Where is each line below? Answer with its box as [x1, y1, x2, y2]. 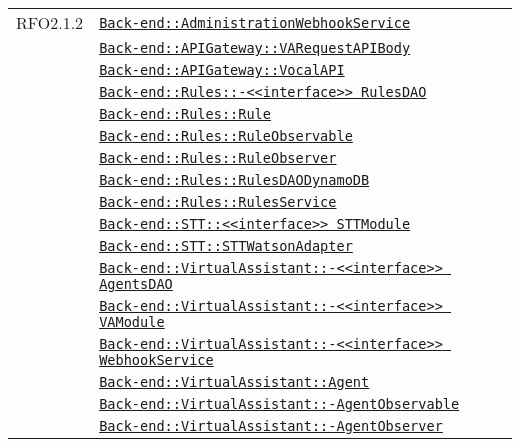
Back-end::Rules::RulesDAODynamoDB [99, 172, 370, 188]
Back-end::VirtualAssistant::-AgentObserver [99, 418, 443, 434]
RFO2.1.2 [16, 11, 84, 34]
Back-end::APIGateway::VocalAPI [99, 62, 345, 78]
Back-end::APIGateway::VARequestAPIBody [99, 40, 411, 56]
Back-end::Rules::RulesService [99, 194, 337, 210]
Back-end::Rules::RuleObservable [99, 128, 353, 144]
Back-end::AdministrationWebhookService [99, 14, 411, 31]
